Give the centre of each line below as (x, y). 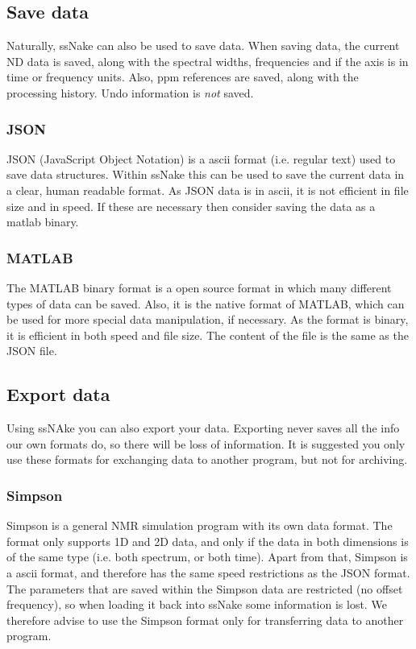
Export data (58, 394)
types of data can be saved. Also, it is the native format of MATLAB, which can (206, 303)
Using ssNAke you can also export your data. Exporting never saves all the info (203, 428)
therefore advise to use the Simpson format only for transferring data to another (205, 620)
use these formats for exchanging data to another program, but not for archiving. (207, 459)
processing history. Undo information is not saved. (130, 92)
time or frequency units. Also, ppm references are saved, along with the (183, 77)
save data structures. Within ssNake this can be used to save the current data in (206, 174)
